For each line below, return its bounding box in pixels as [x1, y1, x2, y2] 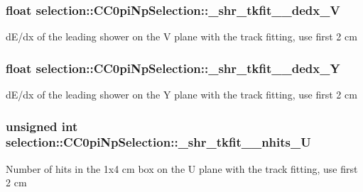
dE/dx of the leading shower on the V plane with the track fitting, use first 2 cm [6, 29, 357, 44]
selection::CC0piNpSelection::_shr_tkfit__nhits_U [6, 133, 311, 151]
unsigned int [6, 117, 78, 135]
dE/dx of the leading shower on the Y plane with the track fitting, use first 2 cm [6, 87, 357, 102]
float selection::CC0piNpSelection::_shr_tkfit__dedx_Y [6, 59, 340, 77]
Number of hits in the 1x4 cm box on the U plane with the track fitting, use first [6, 161, 358, 176]
